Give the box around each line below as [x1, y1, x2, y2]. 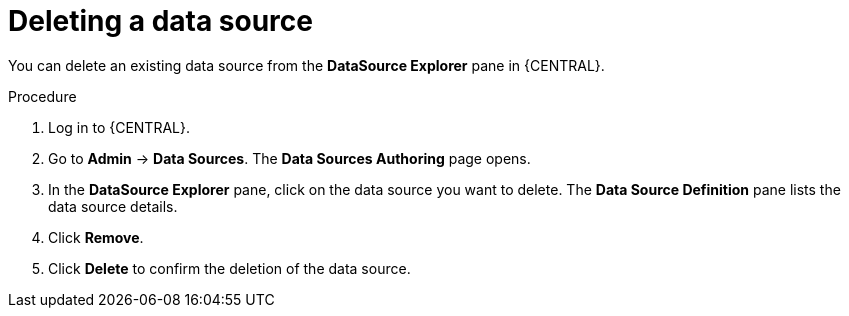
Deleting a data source [8, 4, 313, 38]
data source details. [48, 197, 178, 215]
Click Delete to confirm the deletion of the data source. [48, 259, 411, 277]
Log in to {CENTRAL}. [48, 118, 190, 136]
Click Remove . [48, 228, 144, 246]
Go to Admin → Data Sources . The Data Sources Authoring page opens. [48, 149, 531, 167]
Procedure [8, 87, 77, 105]
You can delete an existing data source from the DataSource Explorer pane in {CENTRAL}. [8, 56, 605, 74]
